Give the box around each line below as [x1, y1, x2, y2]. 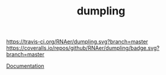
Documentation [6, 62, 45, 70]
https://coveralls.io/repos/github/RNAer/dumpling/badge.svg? [6, 44, 160, 52]
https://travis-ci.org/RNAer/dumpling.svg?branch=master [6, 38, 149, 46]
